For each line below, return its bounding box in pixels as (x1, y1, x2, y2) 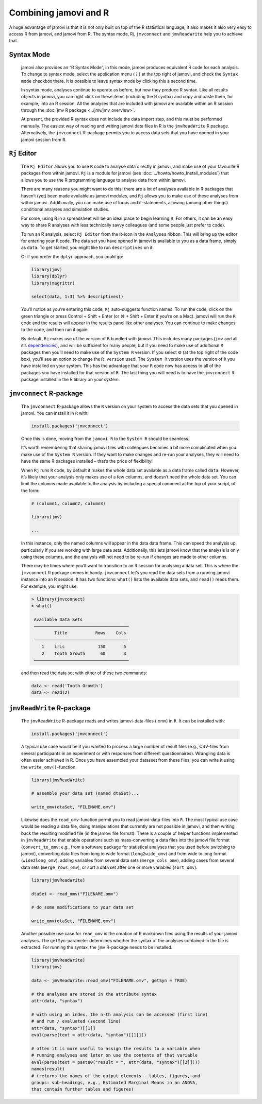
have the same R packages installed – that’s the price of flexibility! (21, 458, 153, 464)
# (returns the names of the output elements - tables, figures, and (31, 1073, 200, 1079)
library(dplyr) (31, 274, 67, 279)
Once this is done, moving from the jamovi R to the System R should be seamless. (21, 436, 190, 441)
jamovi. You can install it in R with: (21, 410, 89, 416)
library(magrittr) (31, 280, 75, 286)
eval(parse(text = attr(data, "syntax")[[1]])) (31, 1032, 147, 1038)
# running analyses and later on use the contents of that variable (31, 1052, 198, 1058)
